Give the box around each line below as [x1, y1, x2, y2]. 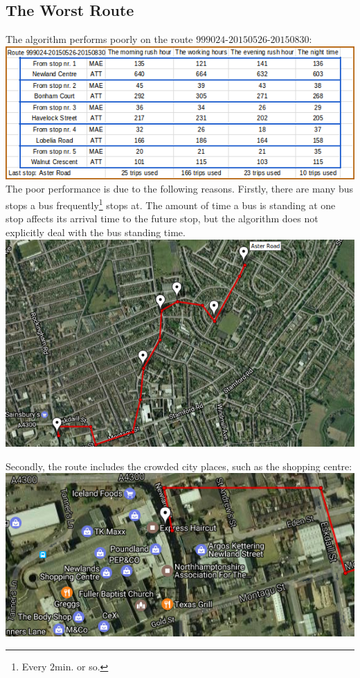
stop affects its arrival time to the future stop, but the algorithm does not [6, 211, 318, 226]
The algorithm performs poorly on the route [6, 32, 193, 46]
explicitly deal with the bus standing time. [6, 224, 186, 239]
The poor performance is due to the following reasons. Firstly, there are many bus [6, 181, 354, 196]
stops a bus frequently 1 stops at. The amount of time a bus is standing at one [6, 196, 336, 212]
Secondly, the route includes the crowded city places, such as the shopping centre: [6, 458, 352, 473]
